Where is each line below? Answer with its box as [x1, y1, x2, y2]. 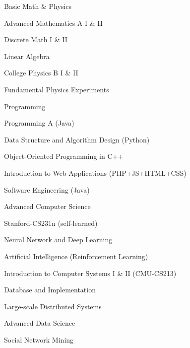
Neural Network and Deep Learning [4, 234, 113, 245]
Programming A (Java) [4, 118, 74, 128]
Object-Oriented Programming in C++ [4, 151, 124, 161]
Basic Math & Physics [4, 1, 71, 11]
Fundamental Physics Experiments [4, 84, 109, 94]
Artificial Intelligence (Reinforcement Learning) [4, 251, 148, 261]
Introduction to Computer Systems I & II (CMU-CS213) [4, 268, 177, 278]
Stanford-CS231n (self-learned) [4, 217, 98, 228]
